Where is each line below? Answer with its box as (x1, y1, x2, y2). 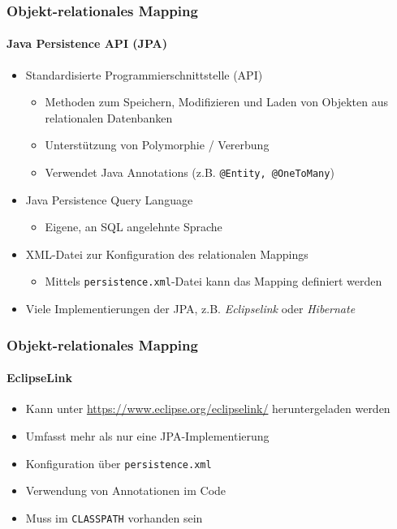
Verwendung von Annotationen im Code (25, 482, 227, 499)
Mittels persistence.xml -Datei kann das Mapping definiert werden (45, 273, 382, 290)
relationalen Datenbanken (45, 109, 173, 126)
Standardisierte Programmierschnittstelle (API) (25, 66, 263, 83)
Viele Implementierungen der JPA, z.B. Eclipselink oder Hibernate (25, 300, 356, 317)
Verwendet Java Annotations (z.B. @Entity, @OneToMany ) (45, 164, 334, 181)
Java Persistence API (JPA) (6, 35, 168, 52)
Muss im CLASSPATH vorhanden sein (25, 509, 203, 526)
